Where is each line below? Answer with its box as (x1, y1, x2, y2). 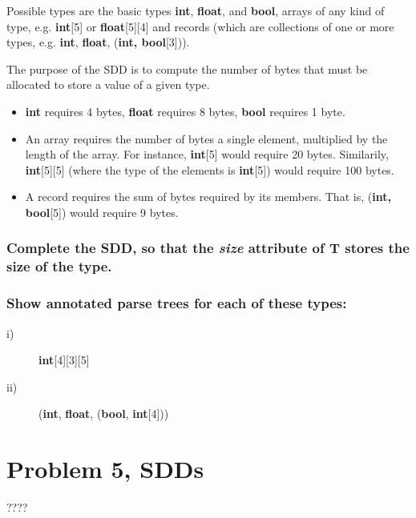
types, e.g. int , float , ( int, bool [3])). (6, 34, 190, 50)
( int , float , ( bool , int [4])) (38, 405, 169, 422)
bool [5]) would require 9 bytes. (25, 203, 179, 220)
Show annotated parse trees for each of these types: (6, 293, 347, 313)
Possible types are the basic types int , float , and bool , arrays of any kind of (6, 2, 385, 18)
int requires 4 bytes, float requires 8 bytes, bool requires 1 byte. (25, 102, 345, 119)
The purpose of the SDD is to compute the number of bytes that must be (6, 60, 368, 77)
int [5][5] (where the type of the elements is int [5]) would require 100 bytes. (25, 161, 394, 178)
